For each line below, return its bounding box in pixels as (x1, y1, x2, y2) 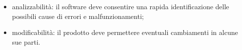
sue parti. (12, 36, 40, 47)
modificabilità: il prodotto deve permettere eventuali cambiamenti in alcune (12, 27, 238, 37)
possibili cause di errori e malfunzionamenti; (12, 11, 144, 21)
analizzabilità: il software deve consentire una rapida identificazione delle (12, 1, 229, 11)
